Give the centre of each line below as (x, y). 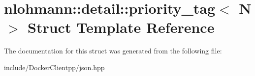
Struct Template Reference (121, 27)
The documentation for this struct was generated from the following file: (113, 51)
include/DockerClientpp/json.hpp (54, 67)
